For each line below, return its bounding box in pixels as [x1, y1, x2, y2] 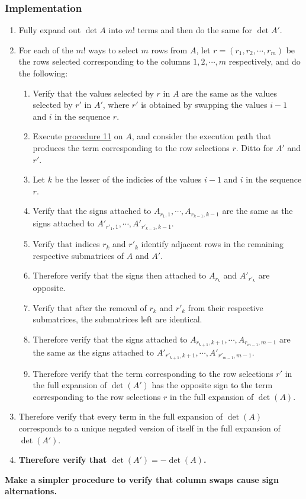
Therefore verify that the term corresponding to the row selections [33, 367, 273, 379]
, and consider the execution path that [131, 130, 272, 142]
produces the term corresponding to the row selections [33, 141, 230, 153]
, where [102, 98, 130, 111]
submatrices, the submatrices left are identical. [33, 313, 202, 325]
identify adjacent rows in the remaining [141, 238, 284, 250]
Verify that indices [33, 238, 100, 250]
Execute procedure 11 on [33, 130, 123, 142]
